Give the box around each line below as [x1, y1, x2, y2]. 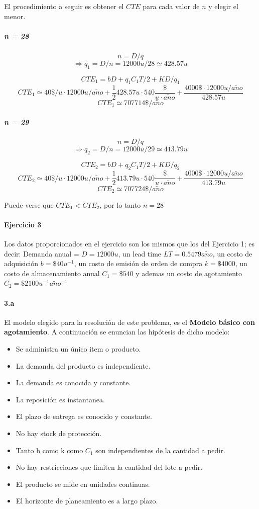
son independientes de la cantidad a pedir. [95, 445, 225, 455]
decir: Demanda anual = [4, 248, 79, 259]
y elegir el [208, 1, 238, 11]
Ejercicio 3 [4, 219, 42, 229]
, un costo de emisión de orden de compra [74, 258, 203, 269]
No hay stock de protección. [16, 428, 102, 438]
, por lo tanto [99, 199, 141, 210]
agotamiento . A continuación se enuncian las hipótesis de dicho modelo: [4, 326, 230, 337]
